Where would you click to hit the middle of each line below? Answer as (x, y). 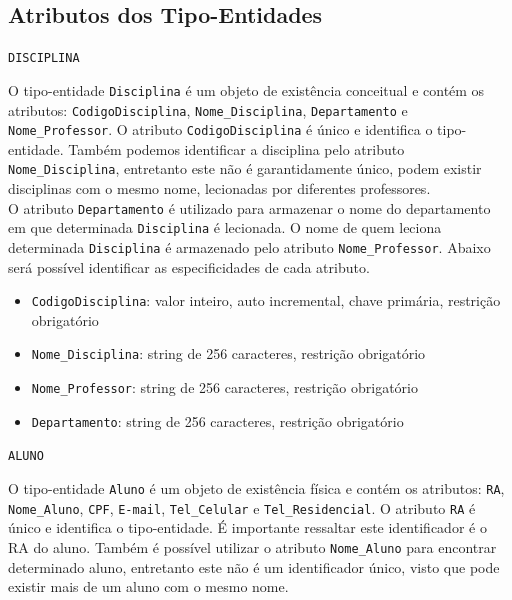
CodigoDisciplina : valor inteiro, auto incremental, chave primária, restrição (266, 300)
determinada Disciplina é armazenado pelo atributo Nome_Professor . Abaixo (249, 246)
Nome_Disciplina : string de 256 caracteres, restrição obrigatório (228, 353)
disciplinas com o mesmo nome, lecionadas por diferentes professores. (219, 188)
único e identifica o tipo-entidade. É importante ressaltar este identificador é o (247, 527)
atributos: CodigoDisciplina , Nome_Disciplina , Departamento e (208, 109)
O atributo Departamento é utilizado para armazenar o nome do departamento (249, 207)
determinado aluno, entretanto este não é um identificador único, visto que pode (254, 566)
